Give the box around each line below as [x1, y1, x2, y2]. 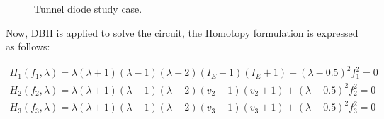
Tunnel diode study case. [34, 1, 142, 16]
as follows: [6, 39, 50, 54]
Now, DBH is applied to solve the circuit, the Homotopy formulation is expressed [6, 25, 358, 40]
